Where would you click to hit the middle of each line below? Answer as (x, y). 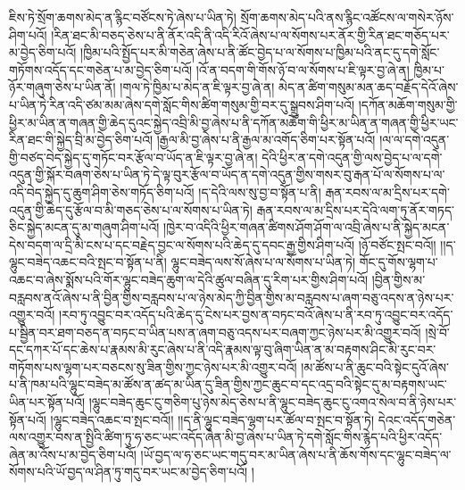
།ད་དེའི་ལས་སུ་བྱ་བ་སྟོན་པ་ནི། (260, 191)
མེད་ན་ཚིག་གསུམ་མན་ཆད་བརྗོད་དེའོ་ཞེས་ (369, 87)
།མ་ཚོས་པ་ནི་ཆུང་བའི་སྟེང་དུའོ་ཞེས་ (375, 366)
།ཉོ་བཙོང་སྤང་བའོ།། (397, 244)
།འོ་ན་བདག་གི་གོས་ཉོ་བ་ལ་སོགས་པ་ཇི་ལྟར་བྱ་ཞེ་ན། (303, 69)
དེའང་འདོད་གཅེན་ (417, 419)
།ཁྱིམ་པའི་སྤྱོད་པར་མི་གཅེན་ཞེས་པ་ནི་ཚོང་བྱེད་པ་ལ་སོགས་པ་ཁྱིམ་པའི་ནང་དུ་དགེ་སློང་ (260, 52)
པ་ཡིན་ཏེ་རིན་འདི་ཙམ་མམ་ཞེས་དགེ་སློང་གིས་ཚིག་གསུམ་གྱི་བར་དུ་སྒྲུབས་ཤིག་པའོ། (182, 104)
